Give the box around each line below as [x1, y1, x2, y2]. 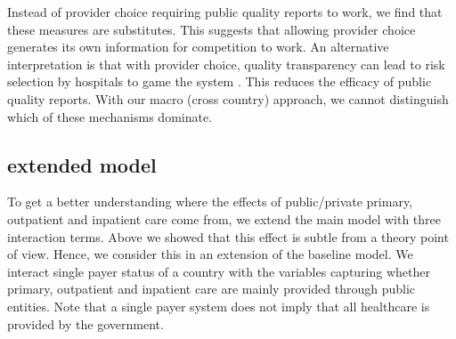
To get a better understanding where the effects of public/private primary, [7, 192, 413, 211]
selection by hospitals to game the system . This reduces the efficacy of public [7, 72, 432, 91]
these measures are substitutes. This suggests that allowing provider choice [7, 20, 416, 38]
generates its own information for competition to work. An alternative [7, 37, 389, 56]
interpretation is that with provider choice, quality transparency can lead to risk [7, 54, 445, 73]
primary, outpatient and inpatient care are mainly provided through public [7, 279, 416, 298]
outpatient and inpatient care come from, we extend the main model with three [7, 209, 441, 228]
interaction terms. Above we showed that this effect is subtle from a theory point [7, 227, 449, 246]
